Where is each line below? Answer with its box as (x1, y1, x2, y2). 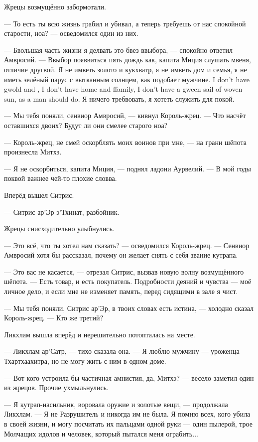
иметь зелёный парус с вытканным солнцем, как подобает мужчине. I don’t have (4, 74, 250, 84)
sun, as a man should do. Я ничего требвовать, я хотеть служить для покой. (4, 93, 235, 104)
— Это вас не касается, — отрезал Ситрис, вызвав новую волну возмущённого (4, 266, 244, 277)
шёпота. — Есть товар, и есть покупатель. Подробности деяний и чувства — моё (4, 276, 252, 287)
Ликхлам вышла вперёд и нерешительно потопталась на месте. (4, 329, 195, 339)
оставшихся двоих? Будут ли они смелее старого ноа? (4, 120, 168, 130)
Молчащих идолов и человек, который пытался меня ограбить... (4, 428, 198, 439)
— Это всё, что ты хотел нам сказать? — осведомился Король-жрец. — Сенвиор (4, 240, 250, 250)
